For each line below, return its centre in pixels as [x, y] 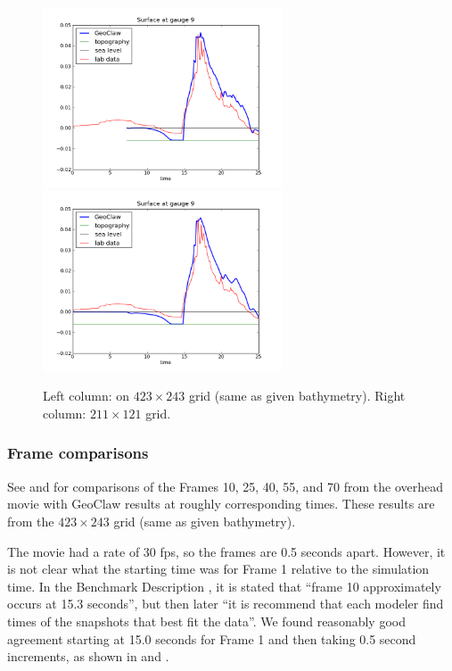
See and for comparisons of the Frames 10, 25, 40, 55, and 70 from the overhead [226, 486]
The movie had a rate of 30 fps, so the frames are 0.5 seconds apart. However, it [226, 551]
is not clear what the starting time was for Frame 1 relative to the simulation [218, 569]
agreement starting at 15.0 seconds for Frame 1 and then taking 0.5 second [212, 638]
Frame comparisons [78, 453]
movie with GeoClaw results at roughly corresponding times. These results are [221, 504]
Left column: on [86, 396]
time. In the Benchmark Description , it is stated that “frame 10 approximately [224, 586]
